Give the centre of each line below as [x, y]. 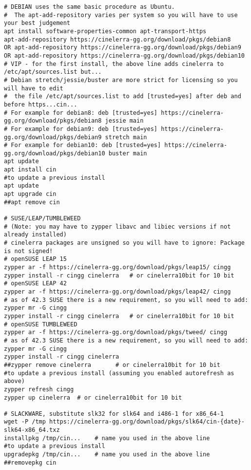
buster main [128, 153]
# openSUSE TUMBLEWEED [41, 324]
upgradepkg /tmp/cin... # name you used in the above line [107, 455]
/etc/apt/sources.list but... [53, 72]
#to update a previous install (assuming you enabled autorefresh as [119, 373]
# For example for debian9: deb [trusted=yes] [81, 129]
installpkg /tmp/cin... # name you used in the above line [107, 438]
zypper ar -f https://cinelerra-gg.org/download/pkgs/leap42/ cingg [117, 291]
